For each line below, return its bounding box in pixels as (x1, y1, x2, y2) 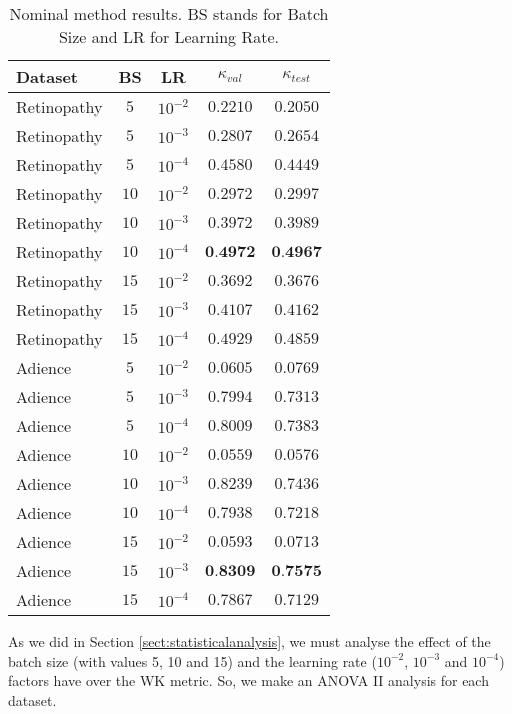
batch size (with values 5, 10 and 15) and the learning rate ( (8, 650, 377, 671)
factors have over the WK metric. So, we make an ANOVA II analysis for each (8, 670, 489, 691)
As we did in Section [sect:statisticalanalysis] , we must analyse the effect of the (8, 631, 491, 651)
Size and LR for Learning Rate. (58, 25, 280, 48)
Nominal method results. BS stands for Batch (9, 2, 329, 25)
